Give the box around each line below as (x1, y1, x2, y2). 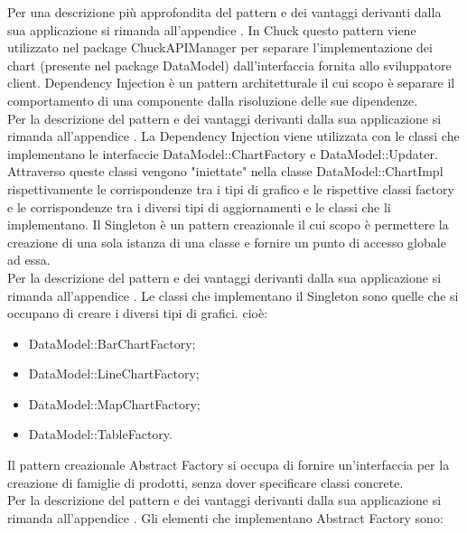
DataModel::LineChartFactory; (28, 364, 200, 383)
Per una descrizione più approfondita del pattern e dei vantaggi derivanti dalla (7, 3, 442, 21)
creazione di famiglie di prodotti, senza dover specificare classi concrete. (7, 472, 404, 491)
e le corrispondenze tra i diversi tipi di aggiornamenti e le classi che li (7, 197, 391, 216)
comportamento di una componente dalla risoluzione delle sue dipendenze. (7, 90, 418, 109)
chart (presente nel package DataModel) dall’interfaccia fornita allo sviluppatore (7, 55, 452, 74)
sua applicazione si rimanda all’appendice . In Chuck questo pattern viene (7, 20, 416, 39)
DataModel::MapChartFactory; (28, 394, 201, 413)
